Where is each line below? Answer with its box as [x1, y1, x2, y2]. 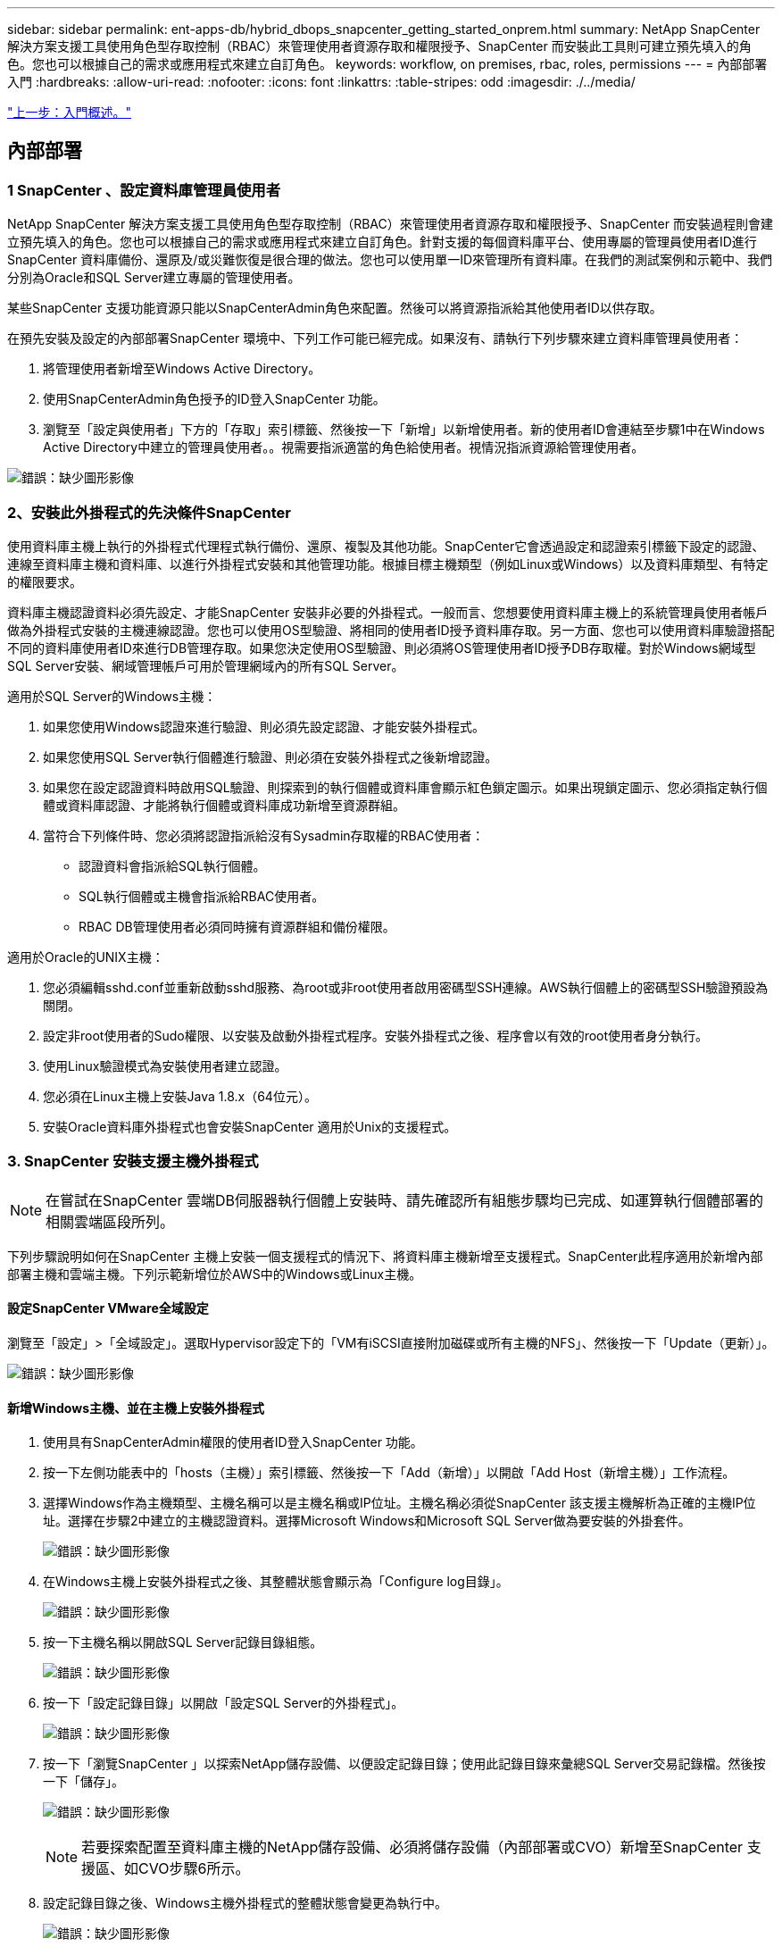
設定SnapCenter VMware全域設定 [7, 1300, 209, 1316]
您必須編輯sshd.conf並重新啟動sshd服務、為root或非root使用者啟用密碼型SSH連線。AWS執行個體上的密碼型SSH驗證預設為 [43, 979, 769, 995]
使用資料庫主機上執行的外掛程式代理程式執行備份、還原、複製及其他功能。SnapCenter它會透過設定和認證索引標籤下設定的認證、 [7, 538, 765, 554]
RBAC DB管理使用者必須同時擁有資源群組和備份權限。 [79, 918, 395, 934]
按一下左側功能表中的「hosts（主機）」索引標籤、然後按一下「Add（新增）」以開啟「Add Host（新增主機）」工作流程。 [43, 1465, 736, 1481]
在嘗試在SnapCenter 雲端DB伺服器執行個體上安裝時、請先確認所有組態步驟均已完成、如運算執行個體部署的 [46, 1191, 763, 1209]
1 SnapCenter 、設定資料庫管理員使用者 [7, 180, 281, 199]
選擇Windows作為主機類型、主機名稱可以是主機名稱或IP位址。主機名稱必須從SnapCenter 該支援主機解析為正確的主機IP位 [43, 1495, 756, 1511]
